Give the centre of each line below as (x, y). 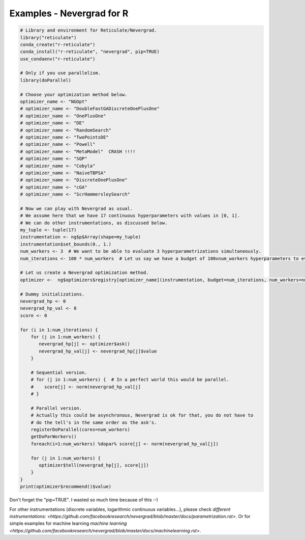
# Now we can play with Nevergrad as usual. (77, 208)
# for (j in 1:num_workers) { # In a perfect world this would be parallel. (130, 380)
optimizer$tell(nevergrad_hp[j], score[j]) (94, 465)
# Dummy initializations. (52, 294)
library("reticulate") (48, 37)
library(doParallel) (45, 80)
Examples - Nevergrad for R (69, 13)
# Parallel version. (56, 408)
